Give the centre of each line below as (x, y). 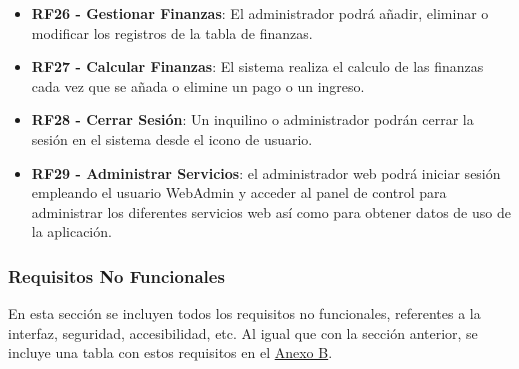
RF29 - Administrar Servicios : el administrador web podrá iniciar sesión (266, 172)
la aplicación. (71, 231)
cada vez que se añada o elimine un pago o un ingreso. (198, 85)
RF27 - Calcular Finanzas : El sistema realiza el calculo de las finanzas (257, 66)
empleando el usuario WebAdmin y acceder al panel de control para (239, 192)
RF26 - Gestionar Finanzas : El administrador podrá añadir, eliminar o (260, 13)
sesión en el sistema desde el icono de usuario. (172, 138)
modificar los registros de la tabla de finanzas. (172, 32)
